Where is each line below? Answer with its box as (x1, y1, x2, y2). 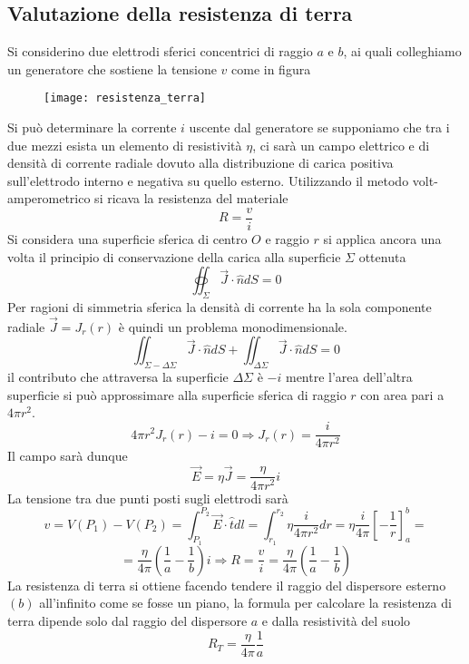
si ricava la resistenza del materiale (94, 189, 288, 208)
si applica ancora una (323, 229, 442, 249)
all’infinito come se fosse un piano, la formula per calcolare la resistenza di (39, 593, 452, 612)
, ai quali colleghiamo (343, 42, 462, 61)
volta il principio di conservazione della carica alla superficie (7, 247, 341, 266)
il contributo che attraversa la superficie (7, 367, 229, 386)
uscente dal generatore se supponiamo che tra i (189, 118, 450, 137)
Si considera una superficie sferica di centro (7, 229, 248, 249)
